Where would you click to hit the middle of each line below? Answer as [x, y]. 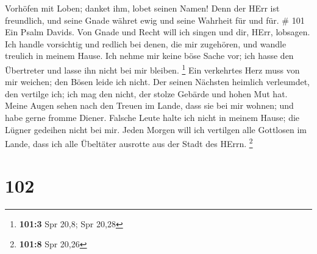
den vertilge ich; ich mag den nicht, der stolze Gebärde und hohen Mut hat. [146, 93]
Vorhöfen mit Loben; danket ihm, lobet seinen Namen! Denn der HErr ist [142, 8]
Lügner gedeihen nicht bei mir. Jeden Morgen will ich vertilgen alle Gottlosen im [156, 129]
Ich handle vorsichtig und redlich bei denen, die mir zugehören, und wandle [146, 43]
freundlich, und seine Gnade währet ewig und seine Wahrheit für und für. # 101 [155, 20]
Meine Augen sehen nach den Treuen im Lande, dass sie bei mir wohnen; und [149, 105]
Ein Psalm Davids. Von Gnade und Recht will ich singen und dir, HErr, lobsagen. [158, 32]
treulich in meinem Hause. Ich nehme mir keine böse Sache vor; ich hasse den [149, 56]
